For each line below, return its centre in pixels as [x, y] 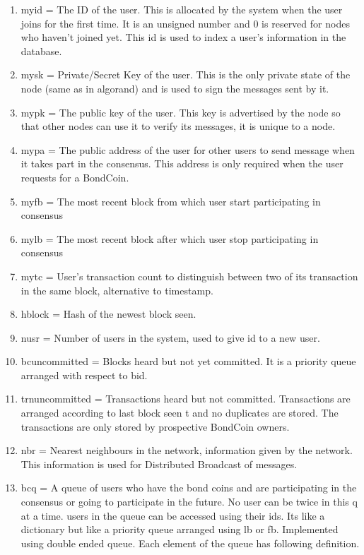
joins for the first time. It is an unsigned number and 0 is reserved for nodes [185, 23]
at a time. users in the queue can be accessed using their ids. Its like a [173, 515]
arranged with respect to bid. [84, 375]
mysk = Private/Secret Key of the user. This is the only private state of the [186, 74]
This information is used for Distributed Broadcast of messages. [159, 464]
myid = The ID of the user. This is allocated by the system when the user [182, 9]
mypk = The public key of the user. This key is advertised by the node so [181, 112]
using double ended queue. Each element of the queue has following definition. [190, 543]
